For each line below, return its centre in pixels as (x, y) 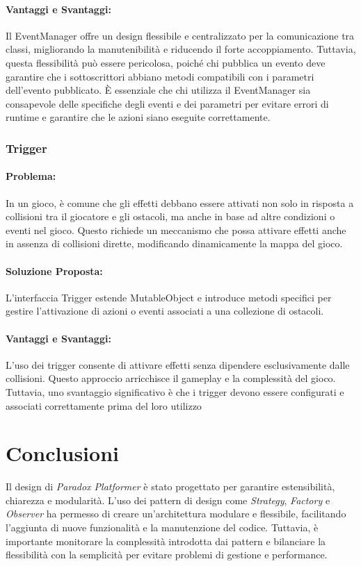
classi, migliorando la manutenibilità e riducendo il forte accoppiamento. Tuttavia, (181, 49)
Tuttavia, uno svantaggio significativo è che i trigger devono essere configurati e (175, 391)
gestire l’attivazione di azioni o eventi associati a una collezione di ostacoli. (165, 311)
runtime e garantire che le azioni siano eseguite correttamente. (138, 117)
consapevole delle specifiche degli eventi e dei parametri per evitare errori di (167, 103)
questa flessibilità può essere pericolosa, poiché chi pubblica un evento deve (166, 62)
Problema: (31, 176)
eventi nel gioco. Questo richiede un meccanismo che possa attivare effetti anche (176, 230)
